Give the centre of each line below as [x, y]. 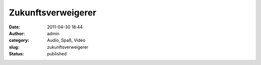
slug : [14, 47]
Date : [14, 27]
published [57, 54]
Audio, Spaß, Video [66, 40]
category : [19, 40]
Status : [16, 54]
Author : [17, 33]
